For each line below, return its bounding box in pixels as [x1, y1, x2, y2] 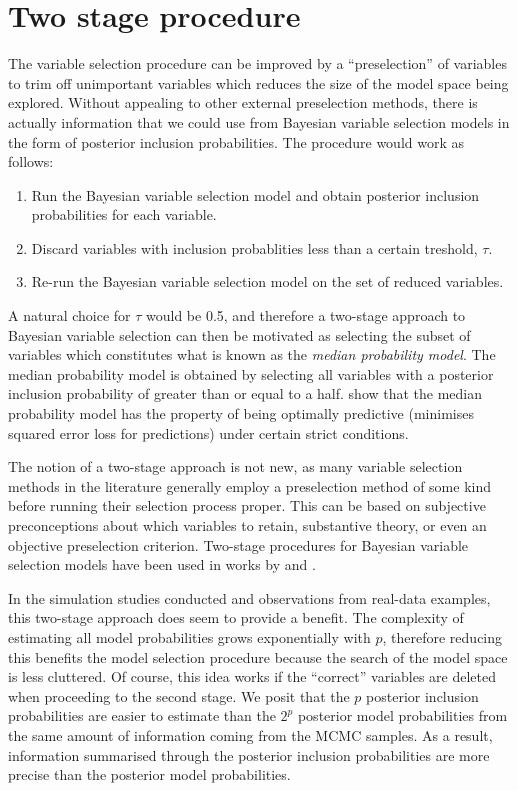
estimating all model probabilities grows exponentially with [8, 626, 371, 647]
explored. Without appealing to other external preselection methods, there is [8, 92, 478, 113]
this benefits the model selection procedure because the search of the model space [8, 646, 508, 667]
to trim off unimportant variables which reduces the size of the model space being [8, 72, 509, 93]
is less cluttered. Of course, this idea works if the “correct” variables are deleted [8, 666, 497, 687]
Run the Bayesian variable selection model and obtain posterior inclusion [31, 184, 480, 205]
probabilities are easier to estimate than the [8, 705, 276, 726]
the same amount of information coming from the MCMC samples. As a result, [8, 724, 493, 745]
